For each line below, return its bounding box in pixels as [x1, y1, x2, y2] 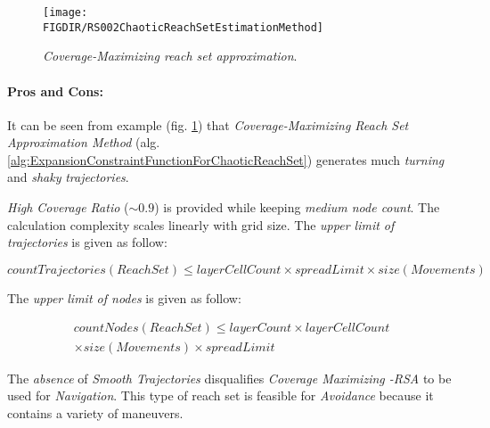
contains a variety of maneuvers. [7, 403, 184, 422]
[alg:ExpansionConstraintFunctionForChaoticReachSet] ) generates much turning [7, 150, 445, 169]
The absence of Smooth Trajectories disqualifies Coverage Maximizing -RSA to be [7, 368, 452, 387]
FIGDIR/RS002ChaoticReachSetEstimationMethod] [43, 21, 323, 34]
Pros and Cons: [7, 81, 103, 100]
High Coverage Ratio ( [7, 198, 129, 217]
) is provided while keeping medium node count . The [154, 198, 440, 217]
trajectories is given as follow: [7, 233, 167, 251]
